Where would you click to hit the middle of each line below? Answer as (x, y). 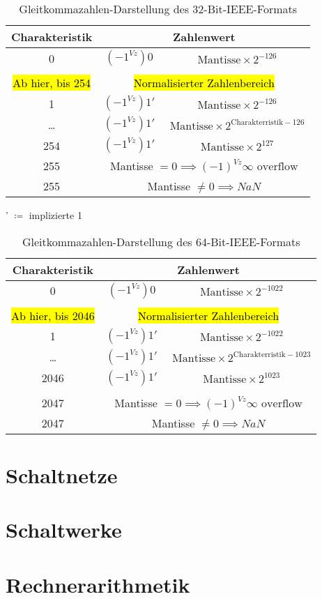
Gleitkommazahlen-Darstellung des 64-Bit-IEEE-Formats (161, 241)
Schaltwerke (64, 530)
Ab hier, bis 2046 (53, 315)
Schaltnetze (62, 475)
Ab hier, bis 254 (52, 83)
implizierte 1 (55, 215)
